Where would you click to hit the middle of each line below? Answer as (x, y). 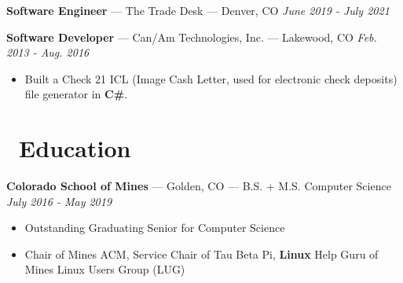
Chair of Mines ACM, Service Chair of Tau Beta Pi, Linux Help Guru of (201, 254)
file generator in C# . (76, 94)
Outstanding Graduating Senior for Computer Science (155, 228)
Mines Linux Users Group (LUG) (105, 269)
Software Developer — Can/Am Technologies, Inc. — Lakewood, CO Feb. (192, 37)
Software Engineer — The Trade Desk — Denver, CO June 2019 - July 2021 (198, 10)
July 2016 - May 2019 (59, 201)
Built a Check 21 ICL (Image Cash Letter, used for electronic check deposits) (211, 78)
